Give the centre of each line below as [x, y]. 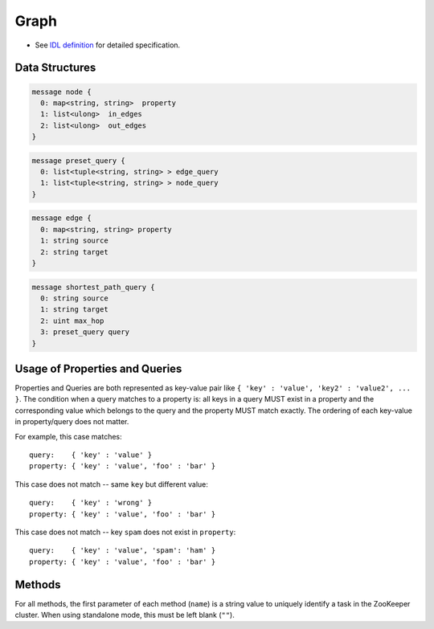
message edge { [61, 218]
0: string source [74, 298]
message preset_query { [79, 160]
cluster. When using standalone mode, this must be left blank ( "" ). [125, 615]
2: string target [74, 252]
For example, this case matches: [68, 436]
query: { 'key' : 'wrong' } [91, 503]
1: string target [74, 310]
